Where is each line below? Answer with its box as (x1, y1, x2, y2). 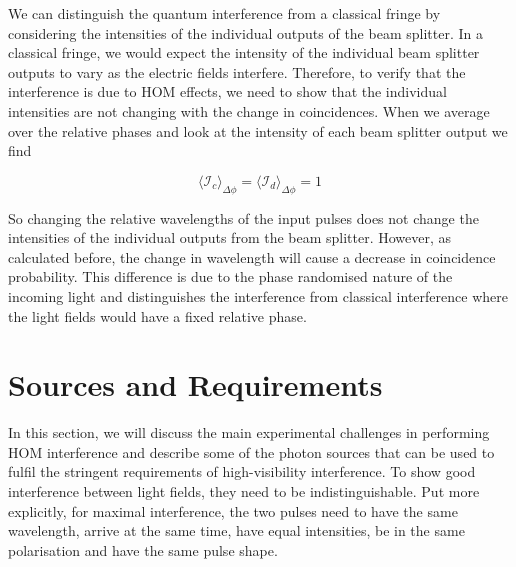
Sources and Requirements (8, 364, 383, 405)
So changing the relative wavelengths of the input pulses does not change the (8, 207, 479, 228)
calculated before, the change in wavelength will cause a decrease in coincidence (8, 246, 496, 267)
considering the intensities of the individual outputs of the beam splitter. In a (8, 22, 483, 43)
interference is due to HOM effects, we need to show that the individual (8, 81, 447, 102)
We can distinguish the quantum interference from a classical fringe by (8, 3, 441, 23)
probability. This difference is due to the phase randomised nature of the (8, 266, 453, 287)
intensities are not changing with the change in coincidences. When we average (8, 100, 490, 121)
